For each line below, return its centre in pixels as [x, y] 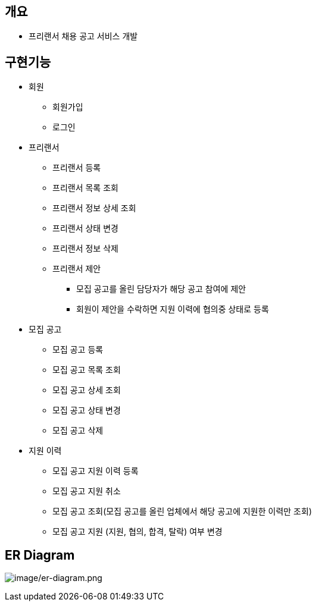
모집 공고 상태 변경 [87, 410]
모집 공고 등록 [78, 350]
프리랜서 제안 [77, 269]
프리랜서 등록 [77, 168]
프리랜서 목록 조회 [85, 188]
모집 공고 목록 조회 [87, 370]
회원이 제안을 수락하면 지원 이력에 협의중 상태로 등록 [173, 309]
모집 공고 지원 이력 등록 [96, 471]
